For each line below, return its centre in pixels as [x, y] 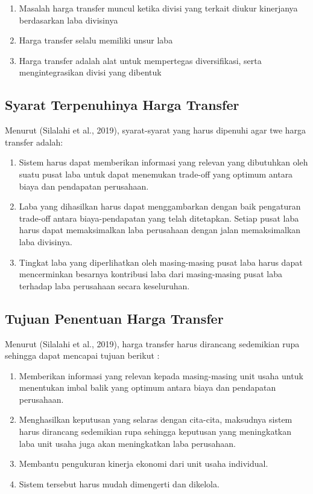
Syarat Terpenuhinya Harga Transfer [122, 105]
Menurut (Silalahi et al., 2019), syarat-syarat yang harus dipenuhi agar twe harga [156, 130]
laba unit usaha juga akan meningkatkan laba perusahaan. [128, 443]
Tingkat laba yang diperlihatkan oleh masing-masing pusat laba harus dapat [161, 262]
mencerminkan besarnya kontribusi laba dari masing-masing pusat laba [150, 274]
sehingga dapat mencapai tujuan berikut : [82, 355]
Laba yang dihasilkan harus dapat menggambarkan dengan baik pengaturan [160, 206]
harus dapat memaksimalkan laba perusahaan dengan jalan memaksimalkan [160, 230]
